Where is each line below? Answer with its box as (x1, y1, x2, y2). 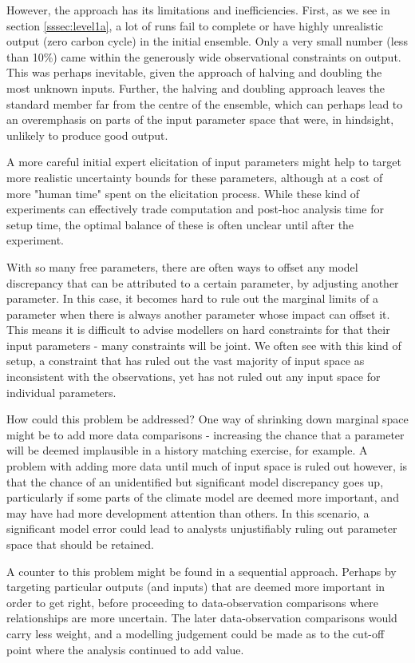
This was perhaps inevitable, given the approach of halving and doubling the (6, 64, 382, 81)
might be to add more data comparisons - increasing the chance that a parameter (6, 426, 405, 443)
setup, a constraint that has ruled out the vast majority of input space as (6, 352, 365, 369)
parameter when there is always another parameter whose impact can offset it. (6, 305, 390, 322)
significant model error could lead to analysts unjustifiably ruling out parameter (6, 520, 397, 537)
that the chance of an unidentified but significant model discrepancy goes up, (6, 473, 384, 490)
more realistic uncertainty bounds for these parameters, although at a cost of (6, 169, 383, 185)
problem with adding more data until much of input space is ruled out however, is (6, 458, 408, 474)
